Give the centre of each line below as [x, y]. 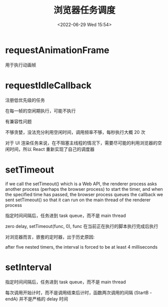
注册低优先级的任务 [25, 100]
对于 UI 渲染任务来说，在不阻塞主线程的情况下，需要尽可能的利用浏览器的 [81, 143]
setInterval [28, 267]
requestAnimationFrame [57, 50]
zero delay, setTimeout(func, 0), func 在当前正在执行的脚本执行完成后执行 [82, 226]
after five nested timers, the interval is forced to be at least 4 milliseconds [81, 247]
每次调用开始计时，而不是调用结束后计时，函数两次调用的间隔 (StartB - [79, 292]
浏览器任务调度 [85, 10]
